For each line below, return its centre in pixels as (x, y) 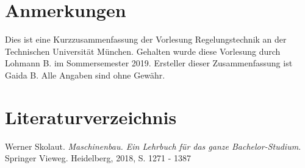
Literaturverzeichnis (91, 117)
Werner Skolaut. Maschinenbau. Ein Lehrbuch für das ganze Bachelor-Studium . (153, 146)
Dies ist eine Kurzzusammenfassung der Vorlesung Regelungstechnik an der (146, 39)
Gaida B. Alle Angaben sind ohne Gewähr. (85, 75)
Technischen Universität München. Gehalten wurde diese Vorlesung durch (143, 51)
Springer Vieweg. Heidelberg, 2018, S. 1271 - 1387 (98, 158)
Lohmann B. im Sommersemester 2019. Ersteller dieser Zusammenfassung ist (149, 63)
